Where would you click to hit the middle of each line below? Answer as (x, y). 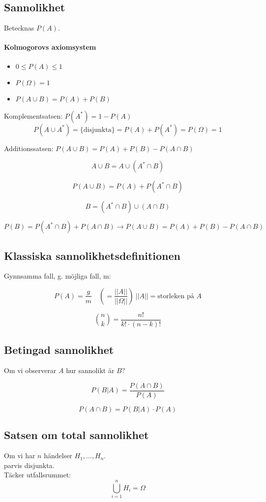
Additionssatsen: (29, 148)
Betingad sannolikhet (59, 350)
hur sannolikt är (90, 370)
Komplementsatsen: (33, 115)
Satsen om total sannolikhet (76, 435)
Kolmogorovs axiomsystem (50, 47)
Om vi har (20, 455)
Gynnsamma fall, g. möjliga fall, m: (58, 276)
